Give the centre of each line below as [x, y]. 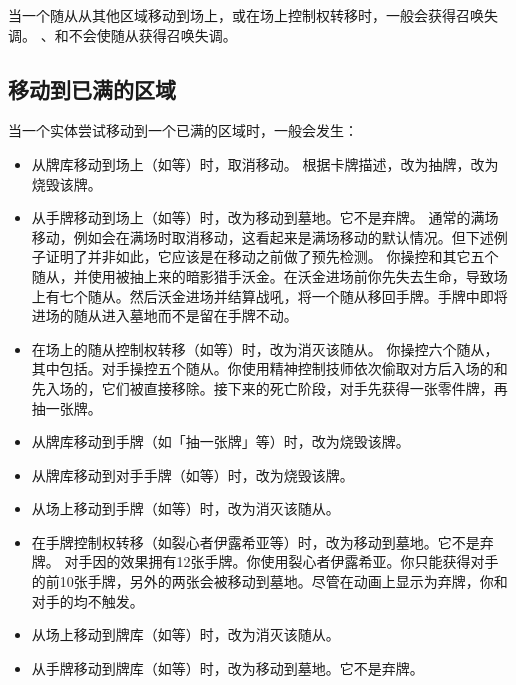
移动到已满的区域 [92, 88]
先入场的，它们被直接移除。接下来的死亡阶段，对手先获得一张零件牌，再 [269, 387]
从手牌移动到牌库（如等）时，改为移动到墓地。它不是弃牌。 [227, 667]
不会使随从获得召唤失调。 [152, 34]
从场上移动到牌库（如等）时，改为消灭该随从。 [185, 634]
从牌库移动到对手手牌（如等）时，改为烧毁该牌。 [192, 474]
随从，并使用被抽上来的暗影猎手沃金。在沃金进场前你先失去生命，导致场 [269, 275]
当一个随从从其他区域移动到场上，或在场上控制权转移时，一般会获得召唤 [246, 15]
